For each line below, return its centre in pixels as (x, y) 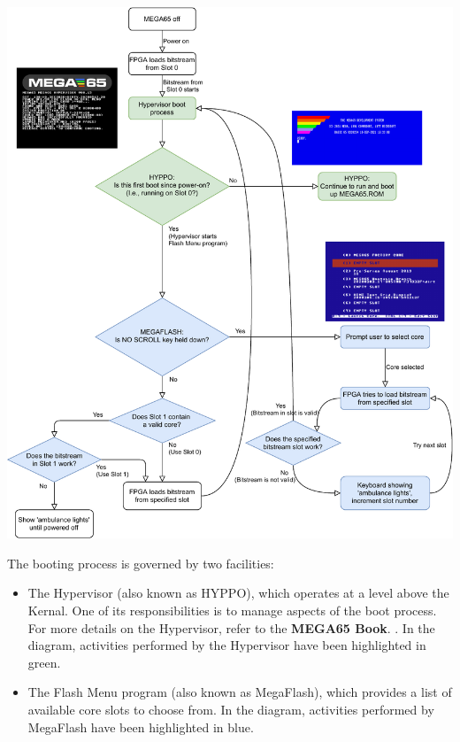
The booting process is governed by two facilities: (141, 563)
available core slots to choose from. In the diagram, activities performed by (231, 709)
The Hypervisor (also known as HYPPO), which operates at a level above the (238, 593)
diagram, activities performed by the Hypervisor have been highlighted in (227, 645)
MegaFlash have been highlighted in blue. (141, 727)
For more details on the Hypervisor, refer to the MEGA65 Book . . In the (231, 627)
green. (44, 662)
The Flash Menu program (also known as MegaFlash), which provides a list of (240, 692)
